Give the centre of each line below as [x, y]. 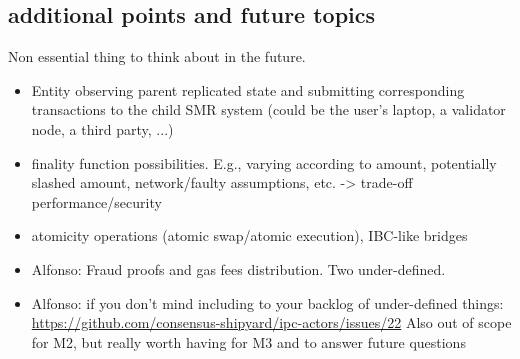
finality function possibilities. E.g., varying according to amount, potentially [264, 162]
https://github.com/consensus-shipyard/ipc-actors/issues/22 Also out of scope [271, 322]
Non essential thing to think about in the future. [157, 56]
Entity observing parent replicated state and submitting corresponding [248, 89]
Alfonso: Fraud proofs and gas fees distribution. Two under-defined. [238, 268]
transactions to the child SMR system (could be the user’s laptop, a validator [268, 109]
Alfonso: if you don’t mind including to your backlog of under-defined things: [267, 302]
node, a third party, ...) [102, 128]
